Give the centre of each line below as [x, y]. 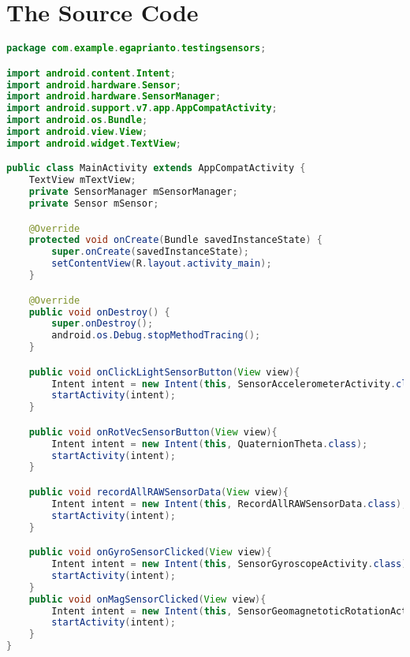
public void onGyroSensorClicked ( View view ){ [150, 552]
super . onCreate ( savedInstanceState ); [150, 252]
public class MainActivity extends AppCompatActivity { [156, 168]
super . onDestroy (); [102, 324]
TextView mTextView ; [82, 180]
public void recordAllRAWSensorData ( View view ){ [159, 492]
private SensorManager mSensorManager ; [133, 192]
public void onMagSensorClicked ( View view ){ [147, 599]
